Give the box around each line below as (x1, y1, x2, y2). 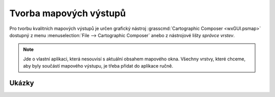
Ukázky (9, 79, 34, 87)
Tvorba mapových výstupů (9, 8, 126, 19)
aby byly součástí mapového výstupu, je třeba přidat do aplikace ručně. (23, 63, 173, 69)
